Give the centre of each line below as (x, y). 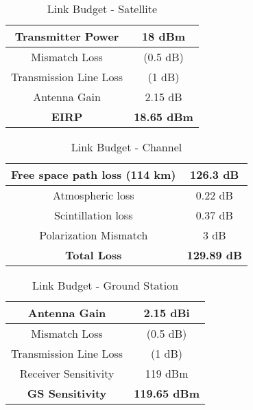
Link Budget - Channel (126, 147)
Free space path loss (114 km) (94, 174)
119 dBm (167, 373)
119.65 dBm (167, 393)
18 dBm (164, 36)
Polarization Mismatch (94, 235)
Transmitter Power (67, 36)
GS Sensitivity (67, 393)
